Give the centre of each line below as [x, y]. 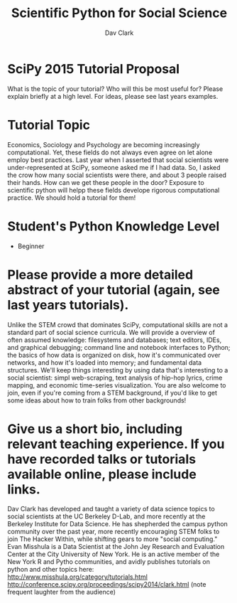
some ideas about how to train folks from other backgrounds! [97, 400]
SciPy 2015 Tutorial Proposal [93, 69]
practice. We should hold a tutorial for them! [72, 198]
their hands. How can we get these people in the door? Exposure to [106, 182]
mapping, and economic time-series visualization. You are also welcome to [117, 385]
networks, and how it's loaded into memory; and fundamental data [105, 362]
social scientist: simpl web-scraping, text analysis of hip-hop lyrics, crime [115, 378]
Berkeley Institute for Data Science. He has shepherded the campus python [118, 524]
